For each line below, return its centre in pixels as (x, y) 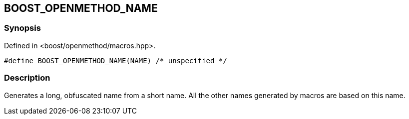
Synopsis (22, 28)
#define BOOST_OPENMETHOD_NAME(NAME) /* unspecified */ (116, 60)
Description (27, 78)
